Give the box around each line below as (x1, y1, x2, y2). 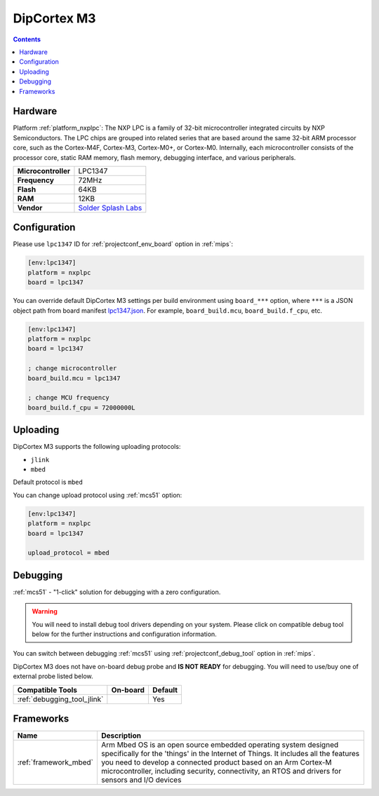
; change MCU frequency (27, 393, 110, 402)
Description (100, 731, 142, 741)
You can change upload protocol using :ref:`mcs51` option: (13, 491, 182, 499)
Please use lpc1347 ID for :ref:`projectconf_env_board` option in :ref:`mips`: (13, 240, 234, 248)
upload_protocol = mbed (27, 549, 110, 557)
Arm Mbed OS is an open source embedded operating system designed (100, 740, 339, 750)
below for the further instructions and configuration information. (32, 630, 217, 638)
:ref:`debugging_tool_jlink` (17, 694, 104, 704)
